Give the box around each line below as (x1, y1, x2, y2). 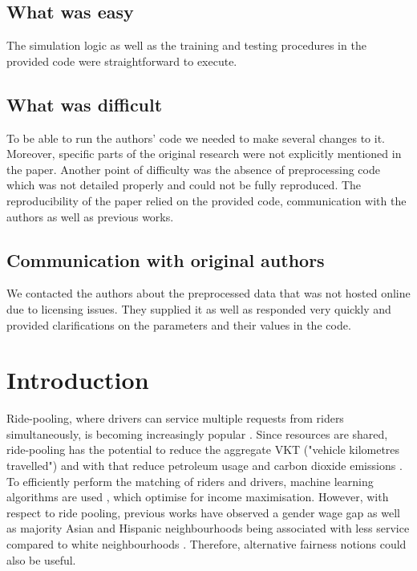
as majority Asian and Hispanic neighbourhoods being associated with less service (6, 520, 410, 537)
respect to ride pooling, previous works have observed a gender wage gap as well (6, 504, 400, 520)
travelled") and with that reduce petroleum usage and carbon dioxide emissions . (6, 457, 403, 474)
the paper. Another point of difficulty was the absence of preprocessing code (6, 160, 380, 177)
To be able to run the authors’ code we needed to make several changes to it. (6, 129, 386, 146)
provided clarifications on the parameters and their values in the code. (6, 316, 351, 333)
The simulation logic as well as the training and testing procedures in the (6, 37, 366, 54)
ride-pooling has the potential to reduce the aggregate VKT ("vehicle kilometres (6, 441, 400, 458)
